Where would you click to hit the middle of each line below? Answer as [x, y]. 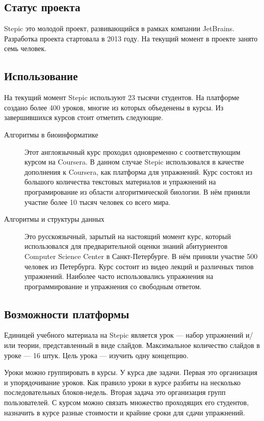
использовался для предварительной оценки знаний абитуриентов [126, 246]
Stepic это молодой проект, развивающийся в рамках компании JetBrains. [120, 28]
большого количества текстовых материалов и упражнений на [120, 182]
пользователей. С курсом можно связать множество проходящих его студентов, [127, 402]
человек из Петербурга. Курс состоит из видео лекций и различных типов [139, 266]
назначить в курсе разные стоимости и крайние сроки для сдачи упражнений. [125, 412]
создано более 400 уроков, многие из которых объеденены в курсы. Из [114, 107]
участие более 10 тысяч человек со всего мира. [98, 202]
